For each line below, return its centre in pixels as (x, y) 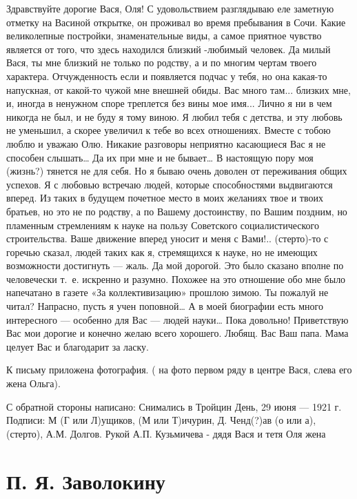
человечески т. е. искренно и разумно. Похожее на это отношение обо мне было (176, 278)
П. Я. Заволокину (86, 481)
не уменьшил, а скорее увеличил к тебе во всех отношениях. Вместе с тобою (169, 130)
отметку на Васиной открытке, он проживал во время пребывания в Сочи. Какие (176, 22)
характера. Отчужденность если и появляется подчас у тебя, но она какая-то (167, 76)
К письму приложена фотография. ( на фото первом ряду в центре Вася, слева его (179, 370)
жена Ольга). (33, 383)
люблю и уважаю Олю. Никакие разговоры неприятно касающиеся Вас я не (166, 143)
